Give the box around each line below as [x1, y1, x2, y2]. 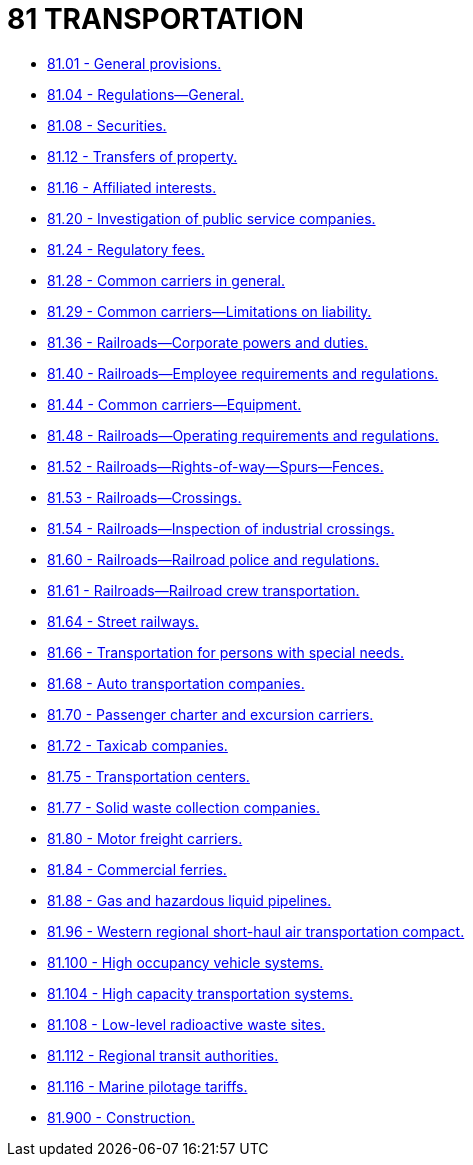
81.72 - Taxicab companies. [47, 736, 228, 754]
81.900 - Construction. [47, 1108, 196, 1126]
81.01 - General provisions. [47, 54, 222, 72]
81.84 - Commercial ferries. [47, 860, 227, 878]
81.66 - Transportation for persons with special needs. [47, 643, 404, 661]
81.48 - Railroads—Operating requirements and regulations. [47, 426, 439, 444]
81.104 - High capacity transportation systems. [47, 984, 354, 1002]
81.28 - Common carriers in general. [47, 271, 286, 289]
